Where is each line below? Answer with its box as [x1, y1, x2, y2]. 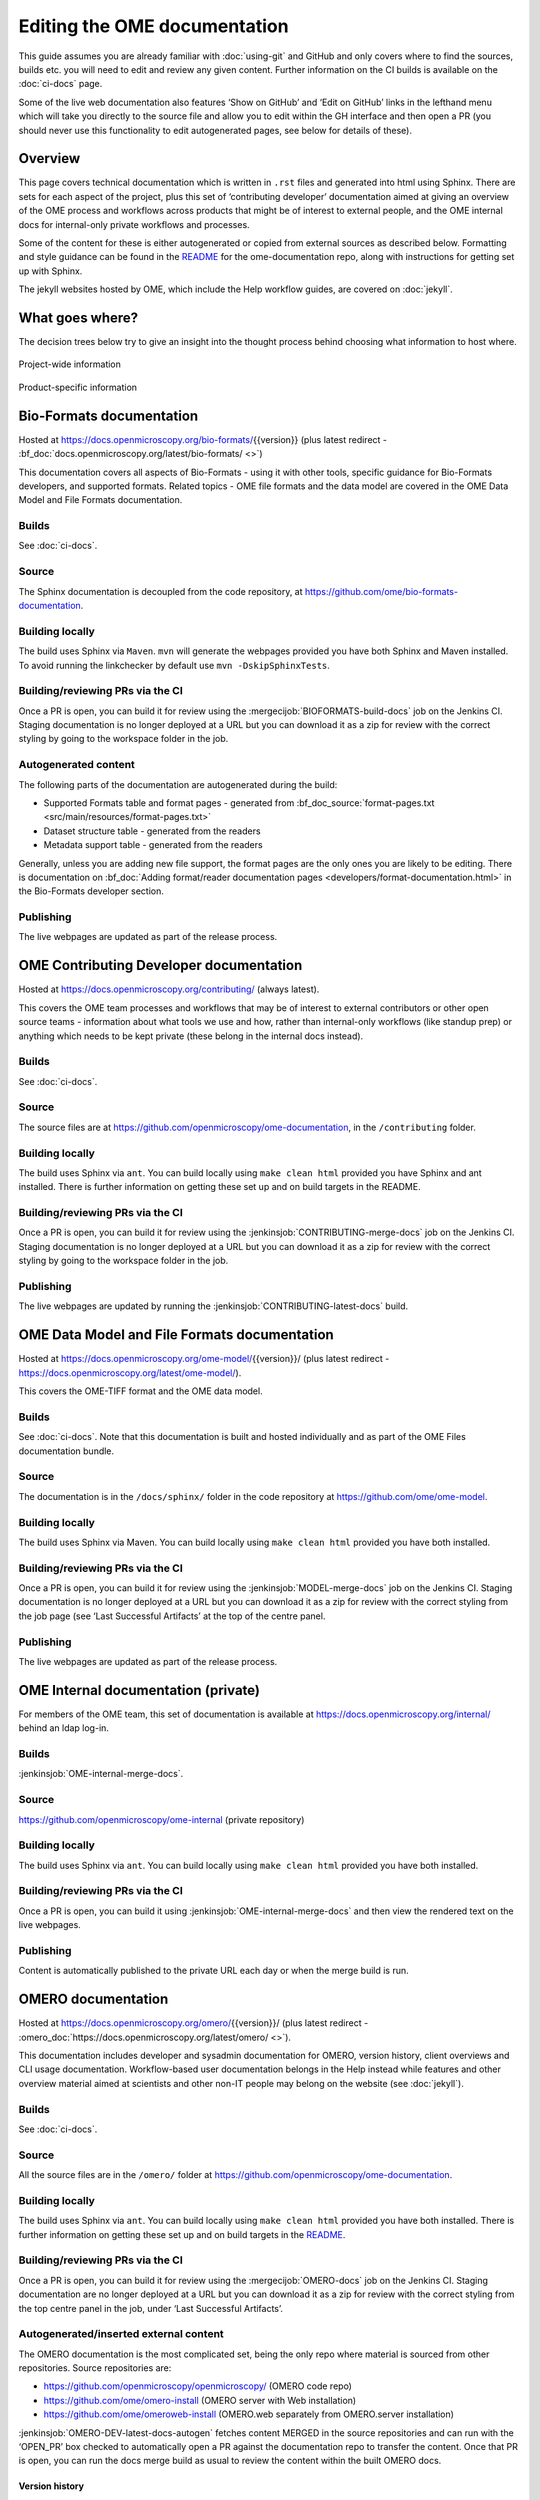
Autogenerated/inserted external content [18, 2327, 224, 2341]
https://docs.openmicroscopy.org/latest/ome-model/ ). [18, 1366, 242, 1379]
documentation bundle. [18, 1445, 115, 1457]
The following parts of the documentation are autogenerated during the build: [18, 778, 338, 790]
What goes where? [18, 309, 139, 326]
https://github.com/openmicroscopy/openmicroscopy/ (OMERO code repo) [43, 2380, 352, 2392]
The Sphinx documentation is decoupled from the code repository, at [18, 585, 304, 597]
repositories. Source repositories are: [18, 2362, 172, 2374]
